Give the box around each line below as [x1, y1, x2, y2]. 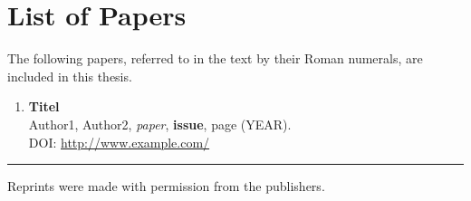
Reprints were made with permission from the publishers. [7, 177, 325, 196]
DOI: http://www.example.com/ [28, 132, 210, 151]
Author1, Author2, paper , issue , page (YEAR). [28, 114, 292, 133]
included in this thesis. [7, 66, 132, 85]
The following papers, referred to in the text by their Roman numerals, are [7, 49, 423, 68]
